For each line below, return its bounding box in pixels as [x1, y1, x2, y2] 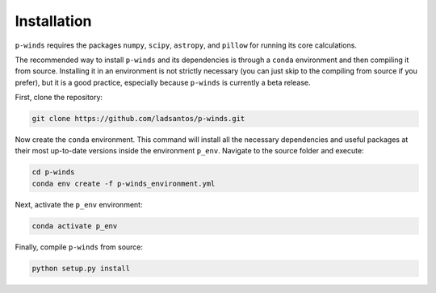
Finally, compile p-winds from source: [15, 242, 144, 252]
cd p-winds [31, 168, 75, 177]
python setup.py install [31, 263, 131, 273]
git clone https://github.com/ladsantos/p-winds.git [31, 114, 245, 123]
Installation [15, 12, 92, 30]
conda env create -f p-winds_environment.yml [31, 178, 216, 188]
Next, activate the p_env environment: [15, 199, 143, 209]
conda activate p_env [31, 221, 118, 230]
